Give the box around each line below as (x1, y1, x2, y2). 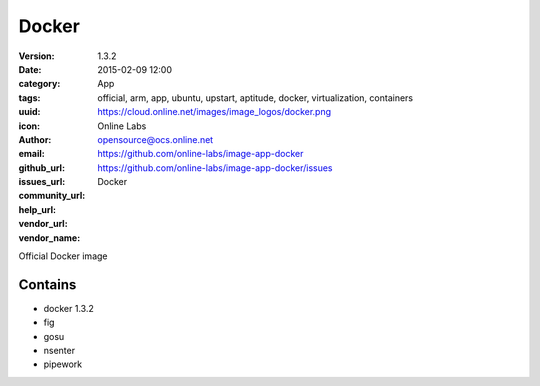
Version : (18, 50, 55, 62)
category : (18, 78, 61, 90)
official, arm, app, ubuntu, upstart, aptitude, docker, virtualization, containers (97, 91, 414, 104)
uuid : (18, 106, 41, 118)
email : (18, 148, 45, 160)
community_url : (18, 190, 86, 202)
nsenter (43, 345, 75, 357)
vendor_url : (18, 218, 69, 230)
